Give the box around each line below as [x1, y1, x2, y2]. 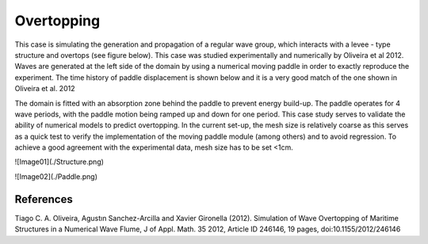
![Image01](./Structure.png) [14, 157, 105, 166]
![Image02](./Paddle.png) [14, 171, 98, 181]
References [14, 193, 73, 206]
